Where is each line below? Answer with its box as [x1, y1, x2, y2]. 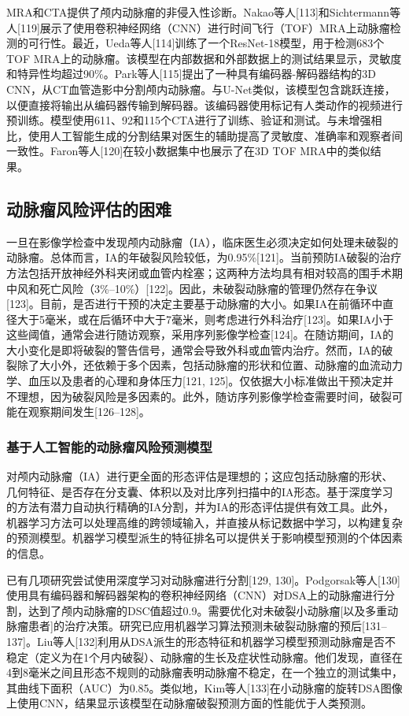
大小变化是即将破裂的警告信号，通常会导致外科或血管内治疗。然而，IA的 [6, 341, 382, 358]
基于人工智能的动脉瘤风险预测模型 [6, 436, 212, 456]
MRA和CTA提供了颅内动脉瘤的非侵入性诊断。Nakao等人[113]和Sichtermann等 [6, 4, 401, 20]
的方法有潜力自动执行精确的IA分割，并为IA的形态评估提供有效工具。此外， [6, 499, 395, 515]
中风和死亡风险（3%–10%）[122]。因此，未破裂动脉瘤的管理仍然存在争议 [6, 280, 378, 296]
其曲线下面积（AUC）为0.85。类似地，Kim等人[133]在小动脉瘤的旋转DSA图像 [6, 679, 403, 696]
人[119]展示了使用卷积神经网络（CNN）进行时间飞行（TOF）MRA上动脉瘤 [6, 19, 390, 35]
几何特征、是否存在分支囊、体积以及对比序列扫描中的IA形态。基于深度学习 [6, 483, 393, 499]
